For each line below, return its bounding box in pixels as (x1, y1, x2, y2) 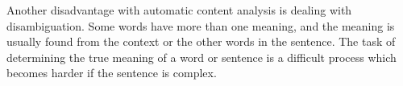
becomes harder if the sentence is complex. (6, 64, 217, 81)
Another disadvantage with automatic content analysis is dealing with (6, 2, 352, 18)
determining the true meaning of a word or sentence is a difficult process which (6, 48, 397, 65)
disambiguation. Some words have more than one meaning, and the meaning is (6, 17, 395, 34)
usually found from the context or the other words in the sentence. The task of (6, 33, 396, 50)
